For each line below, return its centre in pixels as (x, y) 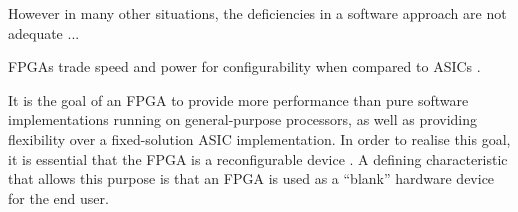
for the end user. (58, 197)
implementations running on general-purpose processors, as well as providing (243, 119)
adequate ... (44, 32)
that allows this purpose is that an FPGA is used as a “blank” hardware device (251, 178)
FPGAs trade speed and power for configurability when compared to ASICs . (244, 66)
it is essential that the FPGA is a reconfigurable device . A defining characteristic (258, 158)
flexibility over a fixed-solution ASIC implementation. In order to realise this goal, (259, 138)
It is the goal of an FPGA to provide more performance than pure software (238, 99)
